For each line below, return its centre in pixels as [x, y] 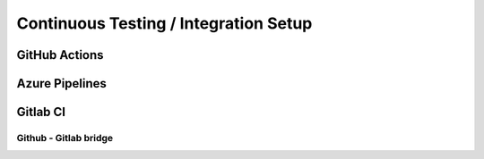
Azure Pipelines [62, 84]
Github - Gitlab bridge [65, 138]
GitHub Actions [60, 55]
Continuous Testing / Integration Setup [164, 23]
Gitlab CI [41, 112]
